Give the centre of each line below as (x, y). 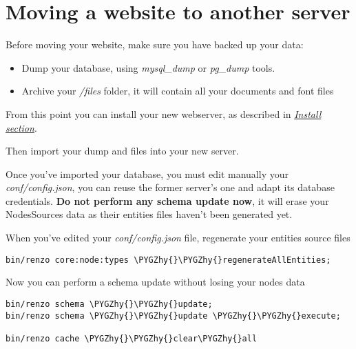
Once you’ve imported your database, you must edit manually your (147, 173)
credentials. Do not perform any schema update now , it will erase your (167, 200)
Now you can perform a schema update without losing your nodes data (155, 282)
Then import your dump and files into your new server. (122, 151)
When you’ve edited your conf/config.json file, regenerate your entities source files (178, 238)
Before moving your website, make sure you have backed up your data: (155, 44)
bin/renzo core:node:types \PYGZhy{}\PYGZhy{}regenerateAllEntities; (168, 260)
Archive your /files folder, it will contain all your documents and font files (178, 91)
